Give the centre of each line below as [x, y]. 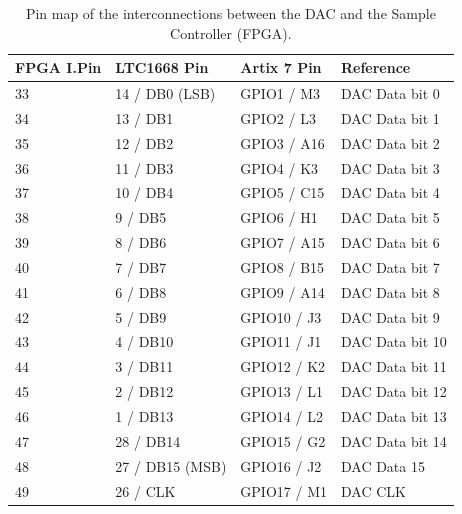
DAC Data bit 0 [390, 93]
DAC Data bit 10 [393, 341]
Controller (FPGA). [231, 32]
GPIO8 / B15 [282, 266]
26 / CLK [145, 490]
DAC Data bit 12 [393, 391]
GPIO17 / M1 [283, 490]
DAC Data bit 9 [390, 316]
